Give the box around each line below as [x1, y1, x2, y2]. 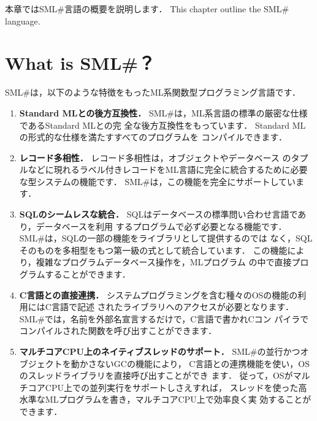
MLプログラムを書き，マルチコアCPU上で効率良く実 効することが [45, 393, 311, 406]
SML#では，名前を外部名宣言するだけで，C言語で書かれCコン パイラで [19, 312, 309, 325]
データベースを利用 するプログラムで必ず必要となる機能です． [36, 219, 287, 232]
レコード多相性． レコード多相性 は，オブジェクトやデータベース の [19, 151, 291, 164]
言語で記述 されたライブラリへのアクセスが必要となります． [51, 300, 294, 313]
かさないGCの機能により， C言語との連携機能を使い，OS [79, 357, 310, 370]
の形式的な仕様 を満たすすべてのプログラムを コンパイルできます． [19, 131, 287, 143]
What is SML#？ [5, 50, 156, 75]
